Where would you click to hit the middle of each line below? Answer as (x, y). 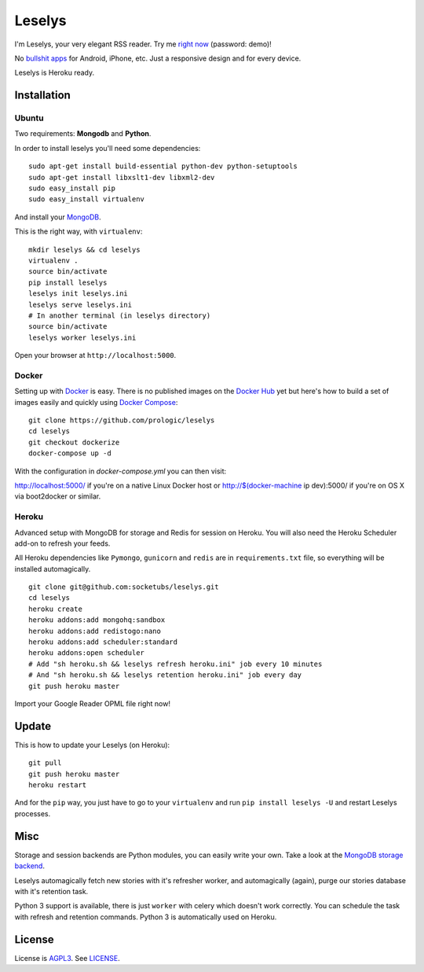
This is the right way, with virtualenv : (79, 231)
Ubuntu (29, 118)
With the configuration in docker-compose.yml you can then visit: (121, 471)
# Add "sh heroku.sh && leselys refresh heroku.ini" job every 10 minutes (175, 664)
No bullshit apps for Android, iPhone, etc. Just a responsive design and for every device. (158, 58)
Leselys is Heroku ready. (55, 73)
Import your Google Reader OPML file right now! (92, 703)
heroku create (55, 609)
